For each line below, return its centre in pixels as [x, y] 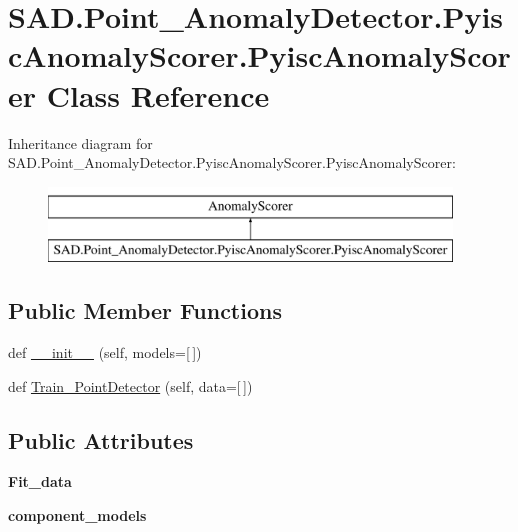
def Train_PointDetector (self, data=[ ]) [130, 385]
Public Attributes [101, 439]
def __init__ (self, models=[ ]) [105, 352]
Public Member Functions [145, 310]
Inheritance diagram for [80, 142]
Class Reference [158, 94]
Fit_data [40, 481]
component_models [77, 515]
